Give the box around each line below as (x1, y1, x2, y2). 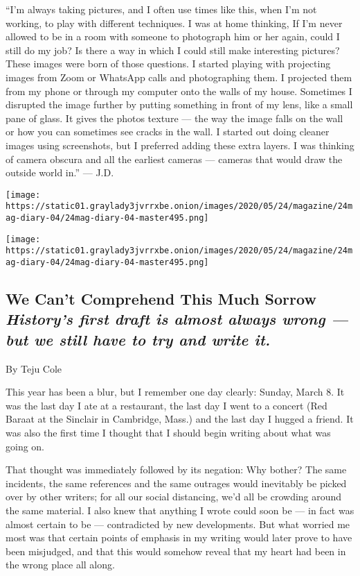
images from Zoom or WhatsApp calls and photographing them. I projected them (6, 69, 352, 84)
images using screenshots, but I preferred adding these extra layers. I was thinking (6, 137, 354, 152)
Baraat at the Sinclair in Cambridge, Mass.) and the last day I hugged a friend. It (6, 412, 354, 426)
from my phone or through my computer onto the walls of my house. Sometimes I (6, 83, 352, 98)
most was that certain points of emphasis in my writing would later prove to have (6, 530, 352, 545)
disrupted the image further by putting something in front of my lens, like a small (6, 97, 353, 112)
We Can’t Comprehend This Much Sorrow (6, 288, 316, 310)
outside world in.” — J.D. (6, 165, 114, 180)
